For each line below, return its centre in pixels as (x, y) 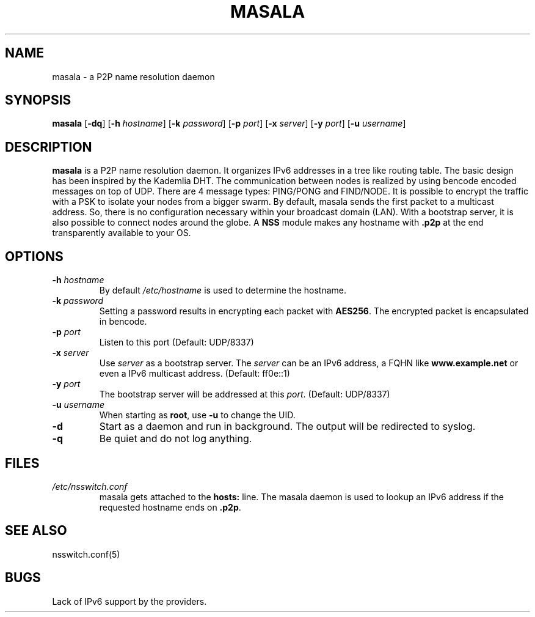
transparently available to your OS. (122, 233)
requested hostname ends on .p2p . (170, 507)
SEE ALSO (36, 531)
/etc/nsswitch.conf (90, 486)
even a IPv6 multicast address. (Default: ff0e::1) (195, 374)
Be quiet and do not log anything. (176, 439)
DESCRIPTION (49, 147)
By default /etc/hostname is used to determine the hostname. (223, 290)
